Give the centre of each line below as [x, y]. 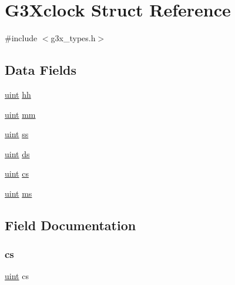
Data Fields [41, 70]
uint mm [20, 114]
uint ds [17, 153]
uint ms [19, 193]
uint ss [17, 134]
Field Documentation [70, 225]
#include [21, 38]
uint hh [18, 94]
